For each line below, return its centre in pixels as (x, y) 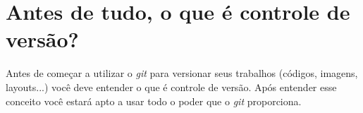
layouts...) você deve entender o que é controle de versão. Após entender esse (171, 87)
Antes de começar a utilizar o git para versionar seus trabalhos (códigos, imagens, (182, 73)
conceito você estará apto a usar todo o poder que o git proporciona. (154, 101)
